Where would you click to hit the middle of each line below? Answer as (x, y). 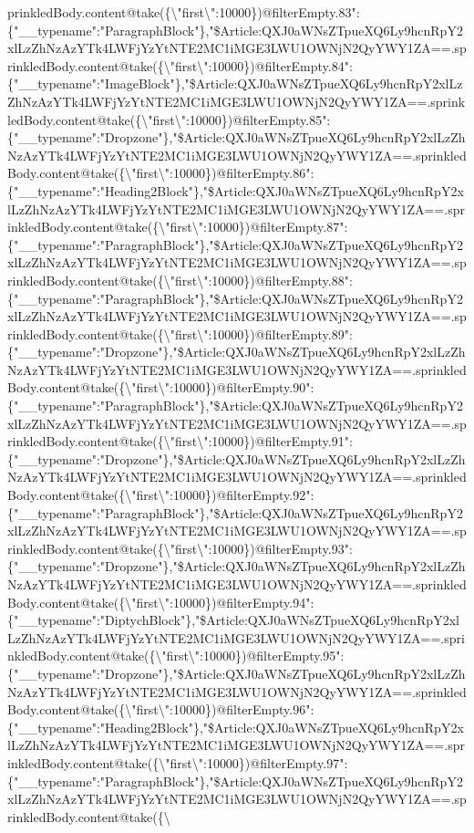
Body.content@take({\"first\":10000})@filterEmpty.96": (161, 709)
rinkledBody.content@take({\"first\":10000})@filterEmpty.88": (180, 280)
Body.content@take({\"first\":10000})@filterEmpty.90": (161, 387)
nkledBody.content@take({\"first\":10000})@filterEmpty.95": (176, 656)
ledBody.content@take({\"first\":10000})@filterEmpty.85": (169, 119)
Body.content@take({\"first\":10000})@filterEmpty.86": (161, 173)
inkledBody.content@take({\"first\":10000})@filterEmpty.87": (178, 227)
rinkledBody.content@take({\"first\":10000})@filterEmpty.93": (180, 548)
